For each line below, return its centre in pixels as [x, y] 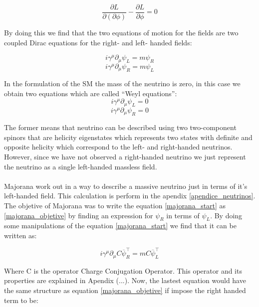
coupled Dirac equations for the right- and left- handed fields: [98, 42]
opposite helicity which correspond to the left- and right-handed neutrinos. [118, 147]
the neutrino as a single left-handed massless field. [81, 166]
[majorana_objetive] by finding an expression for [79, 215]
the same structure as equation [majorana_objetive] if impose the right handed [125, 290]
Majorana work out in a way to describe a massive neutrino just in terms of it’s [126, 186]
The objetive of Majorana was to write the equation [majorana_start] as [115, 205]
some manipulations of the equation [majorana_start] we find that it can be [120, 226]
